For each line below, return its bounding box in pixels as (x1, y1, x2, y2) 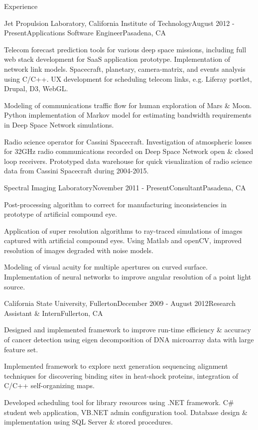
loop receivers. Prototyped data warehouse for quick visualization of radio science (4, 155, 253, 166)
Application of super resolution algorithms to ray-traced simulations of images (4, 225, 243, 236)
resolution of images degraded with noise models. (4, 245, 153, 255)
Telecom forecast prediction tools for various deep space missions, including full (4, 44, 247, 54)
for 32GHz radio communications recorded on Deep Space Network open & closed (4, 146, 254, 156)
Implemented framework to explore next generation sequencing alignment (4, 361, 228, 371)
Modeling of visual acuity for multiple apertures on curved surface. (4, 262, 208, 272)
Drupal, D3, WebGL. (4, 83, 68, 94)
